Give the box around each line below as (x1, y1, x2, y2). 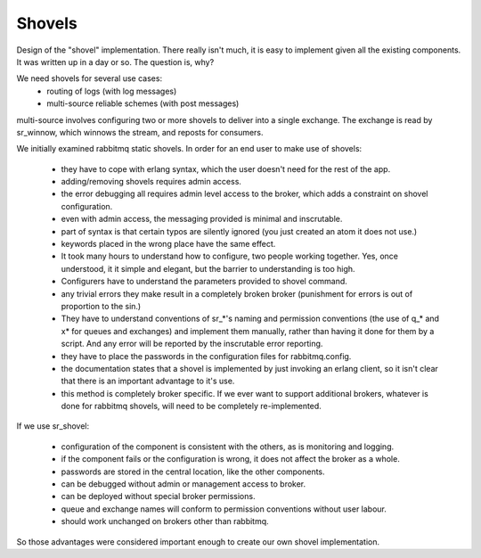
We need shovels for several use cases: (16, 73, 163, 84)
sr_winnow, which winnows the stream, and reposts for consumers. (16, 127, 264, 137)
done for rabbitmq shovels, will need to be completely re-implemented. (61, 401, 322, 412)
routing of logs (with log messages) (46, 86, 177, 96)
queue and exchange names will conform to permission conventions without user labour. (61, 504, 387, 514)
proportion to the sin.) (61, 300, 142, 311)
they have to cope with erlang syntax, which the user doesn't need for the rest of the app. (61, 163, 391, 174)
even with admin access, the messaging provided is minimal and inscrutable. (61, 214, 343, 225)
